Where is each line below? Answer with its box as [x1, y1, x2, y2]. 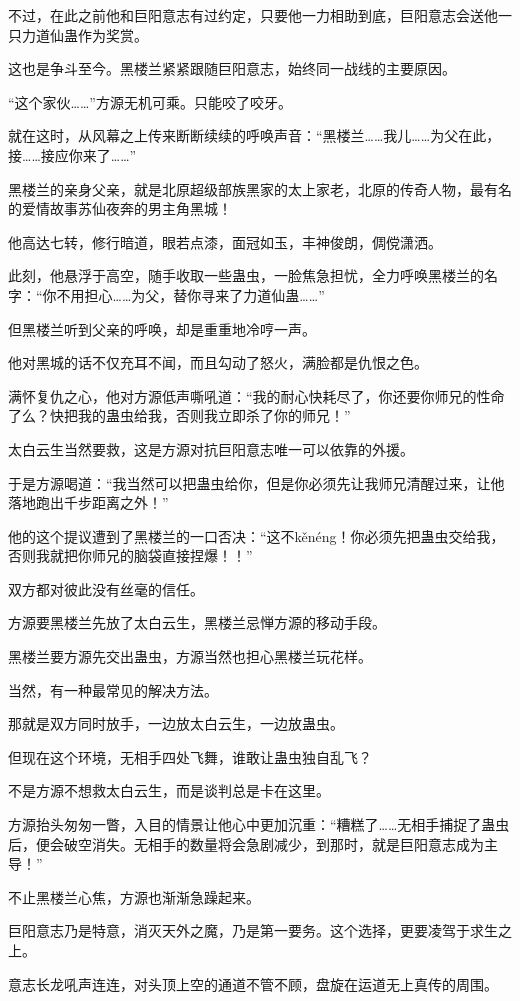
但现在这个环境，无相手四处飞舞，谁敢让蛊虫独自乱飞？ [8, 746, 372, 767]
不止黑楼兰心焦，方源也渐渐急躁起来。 [8, 886, 260, 907]
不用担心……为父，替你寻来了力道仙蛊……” [56, 284, 325, 305]
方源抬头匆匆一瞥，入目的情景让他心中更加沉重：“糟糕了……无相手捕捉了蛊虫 [8, 814, 510, 835]
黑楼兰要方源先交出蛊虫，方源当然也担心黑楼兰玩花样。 [8, 646, 372, 667]
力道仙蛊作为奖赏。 [21, 24, 148, 45]
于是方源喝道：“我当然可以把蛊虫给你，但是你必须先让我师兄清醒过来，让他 [8, 472, 505, 493]
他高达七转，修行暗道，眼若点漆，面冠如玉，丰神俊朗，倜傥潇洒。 [8, 231, 442, 252]
